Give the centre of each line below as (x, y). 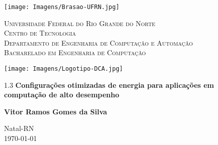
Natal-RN (19, 128)
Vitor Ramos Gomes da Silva (56, 111)
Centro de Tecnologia (40, 33)
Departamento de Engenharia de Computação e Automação (99, 42)
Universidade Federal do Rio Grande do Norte (80, 23)
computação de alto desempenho (62, 95)
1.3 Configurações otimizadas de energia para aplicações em (109, 85)
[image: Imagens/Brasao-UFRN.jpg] (62, 7)
